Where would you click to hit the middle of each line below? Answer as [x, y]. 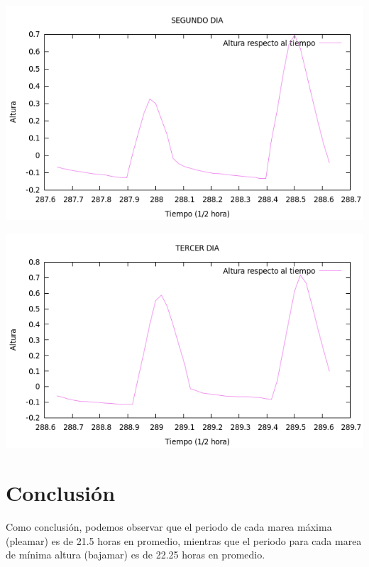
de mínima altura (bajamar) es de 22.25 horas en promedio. [136, 555]
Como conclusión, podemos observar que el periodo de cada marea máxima [169, 527]
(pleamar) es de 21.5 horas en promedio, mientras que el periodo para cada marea [184, 540]
